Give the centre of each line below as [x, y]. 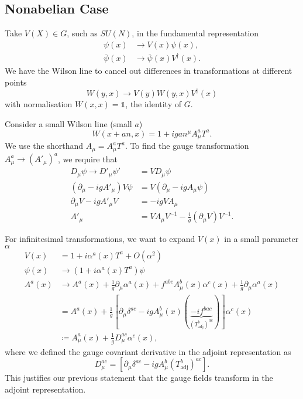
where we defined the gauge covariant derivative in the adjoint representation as [148, 351]
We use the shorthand [44, 146]
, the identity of [154, 104]
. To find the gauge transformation [187, 146]
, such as [82, 33]
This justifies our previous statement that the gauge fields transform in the [139, 378]
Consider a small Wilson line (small [68, 123]
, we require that [87, 158]
